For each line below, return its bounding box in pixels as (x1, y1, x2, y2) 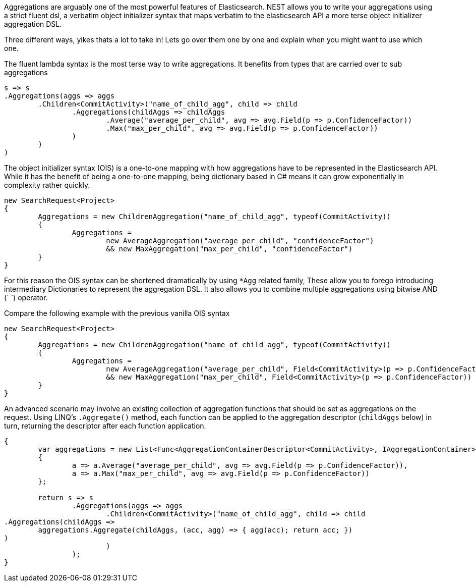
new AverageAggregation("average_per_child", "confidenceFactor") (106, 237, 374, 245)
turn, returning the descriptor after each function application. (4, 421, 206, 430)
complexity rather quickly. (4, 181, 90, 189)
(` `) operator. (4, 293, 48, 302)
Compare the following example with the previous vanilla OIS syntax (4, 309, 230, 317)
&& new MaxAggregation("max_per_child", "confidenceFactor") (106, 245, 353, 253)
